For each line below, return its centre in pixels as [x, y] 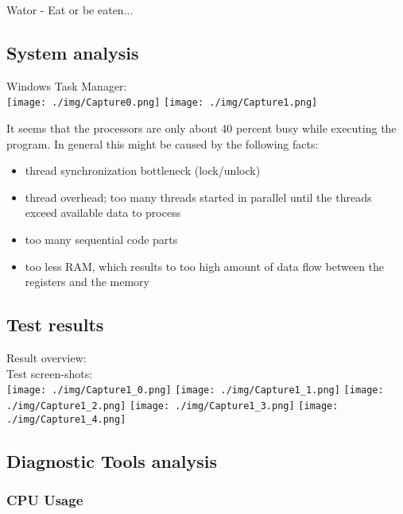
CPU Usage [45, 499]
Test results [55, 325]
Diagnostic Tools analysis [112, 460]
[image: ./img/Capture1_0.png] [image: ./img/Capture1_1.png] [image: [195, 390]
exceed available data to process [103, 213]
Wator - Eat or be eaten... [70, 10]
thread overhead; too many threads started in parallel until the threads [198, 197]
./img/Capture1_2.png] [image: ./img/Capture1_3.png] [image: [172, 406]
